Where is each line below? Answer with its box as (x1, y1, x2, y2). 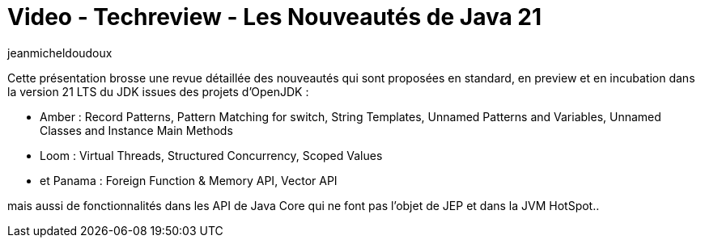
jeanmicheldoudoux (7, 45, 113, 60)
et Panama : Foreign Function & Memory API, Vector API (40, 173, 338, 187)
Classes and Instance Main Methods (40, 123, 233, 137)
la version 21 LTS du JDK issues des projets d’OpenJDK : (7, 84, 309, 99)
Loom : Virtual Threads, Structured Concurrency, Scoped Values (40, 148, 383, 162)
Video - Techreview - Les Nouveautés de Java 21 (7, 3, 542, 31)
